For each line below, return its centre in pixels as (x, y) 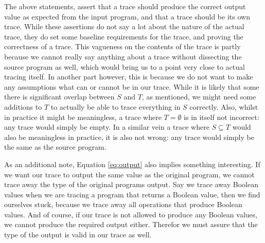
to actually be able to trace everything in (116, 106)
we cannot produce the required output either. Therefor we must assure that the (131, 224)
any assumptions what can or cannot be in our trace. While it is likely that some (132, 86)
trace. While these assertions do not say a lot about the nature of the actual (124, 26)
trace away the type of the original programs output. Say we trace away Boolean (131, 184)
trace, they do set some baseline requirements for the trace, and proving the (124, 36)
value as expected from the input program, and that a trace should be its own (127, 16)
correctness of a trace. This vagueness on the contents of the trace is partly (122, 46)
